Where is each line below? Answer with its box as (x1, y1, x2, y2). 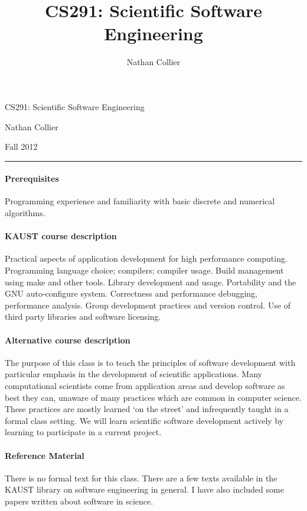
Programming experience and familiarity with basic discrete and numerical (5, 195, 275, 207)
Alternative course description (5, 333, 130, 346)
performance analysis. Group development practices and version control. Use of (5, 298, 291, 311)
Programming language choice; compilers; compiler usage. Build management (5, 264, 284, 277)
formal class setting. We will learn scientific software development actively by (5, 414, 284, 426)
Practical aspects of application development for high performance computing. (5, 252, 288, 265)
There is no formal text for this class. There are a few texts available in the (5, 471, 277, 484)
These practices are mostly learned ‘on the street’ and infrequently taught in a (5, 403, 289, 415)
